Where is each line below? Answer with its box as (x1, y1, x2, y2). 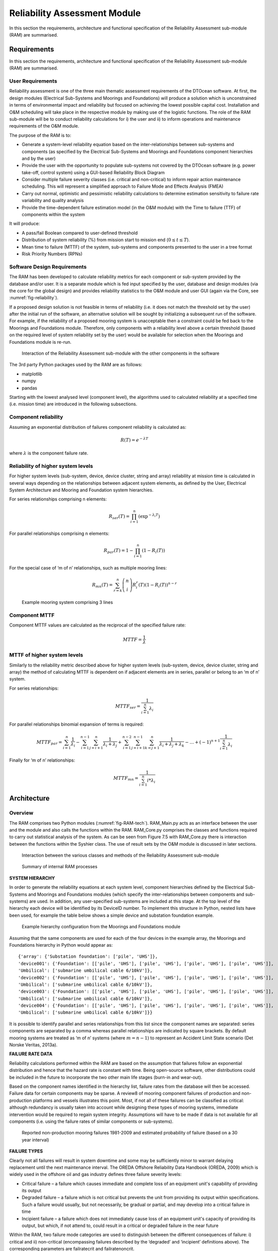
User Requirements (9, 78, 57, 85)
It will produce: (9, 221, 40, 227)
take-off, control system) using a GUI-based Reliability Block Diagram (21, 169, 165, 175)
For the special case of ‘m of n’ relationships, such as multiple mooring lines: (9, 565, 167, 571)
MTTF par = (36, 739, 62, 746)
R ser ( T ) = (108, 513, 130, 520)
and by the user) (21, 155, 56, 161)
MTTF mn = (113, 776, 138, 782)
